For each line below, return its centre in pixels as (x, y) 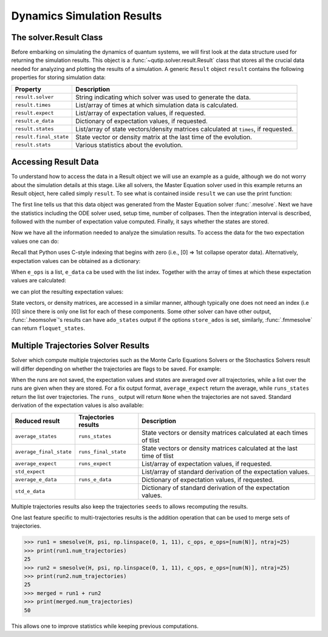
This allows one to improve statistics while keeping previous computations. (105, 626)
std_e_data (30, 492)
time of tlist (158, 455)
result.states (34, 129)
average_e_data (36, 480)
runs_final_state (102, 452)
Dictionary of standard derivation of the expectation (216, 488)
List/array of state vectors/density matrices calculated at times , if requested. (185, 129)
